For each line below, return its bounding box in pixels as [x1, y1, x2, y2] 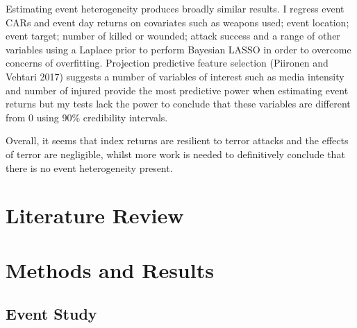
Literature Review [6, 201, 184, 230]
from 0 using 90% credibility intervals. [6, 110, 168, 124]
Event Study [6, 303, 97, 325]
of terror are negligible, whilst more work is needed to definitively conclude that [6, 146, 345, 161]
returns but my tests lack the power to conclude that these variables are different [6, 96, 351, 111]
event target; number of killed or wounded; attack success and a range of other [6, 28, 340, 43]
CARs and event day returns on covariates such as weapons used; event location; [6, 15, 349, 29]
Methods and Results [6, 255, 214, 284]
